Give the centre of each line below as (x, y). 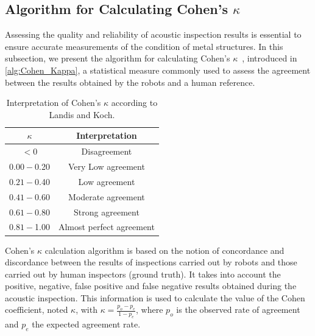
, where (150, 310)
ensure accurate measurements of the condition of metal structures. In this (144, 46)
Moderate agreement (107, 196)
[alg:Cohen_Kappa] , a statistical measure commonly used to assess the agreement (158, 70)
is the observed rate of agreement (238, 310)
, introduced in (270, 58)
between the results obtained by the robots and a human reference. (130, 82)
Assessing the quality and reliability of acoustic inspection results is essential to (153, 34)
